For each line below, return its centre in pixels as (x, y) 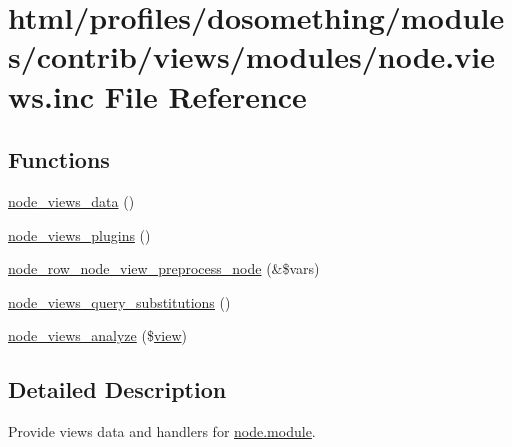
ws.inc (51, 95)
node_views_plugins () (79, 234)
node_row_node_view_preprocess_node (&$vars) (164, 268)
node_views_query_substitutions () (119, 301)
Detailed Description (117, 389)
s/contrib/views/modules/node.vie (251, 56)
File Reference (205, 95)
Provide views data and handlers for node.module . (162, 431)
